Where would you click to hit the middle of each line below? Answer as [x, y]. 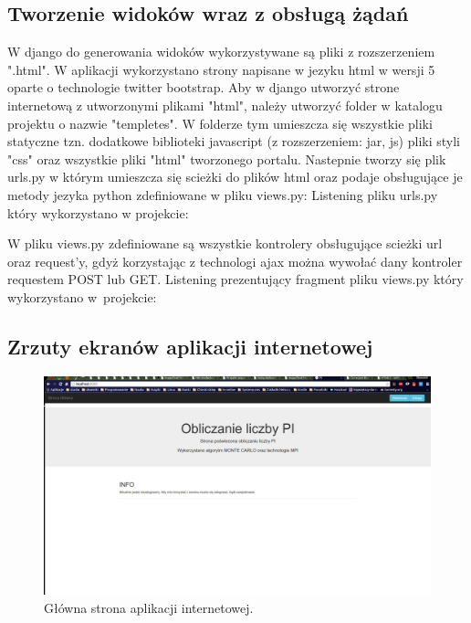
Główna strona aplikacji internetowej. [149, 607]
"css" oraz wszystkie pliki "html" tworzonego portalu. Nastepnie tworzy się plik [227, 158]
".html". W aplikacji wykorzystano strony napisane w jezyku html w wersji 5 [221, 69]
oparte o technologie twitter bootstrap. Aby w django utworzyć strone [204, 87]
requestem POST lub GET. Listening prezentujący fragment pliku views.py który [235, 279]
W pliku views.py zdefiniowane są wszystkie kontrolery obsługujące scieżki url [225, 243]
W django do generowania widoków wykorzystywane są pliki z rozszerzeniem [221, 52]
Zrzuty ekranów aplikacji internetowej [190, 346]
